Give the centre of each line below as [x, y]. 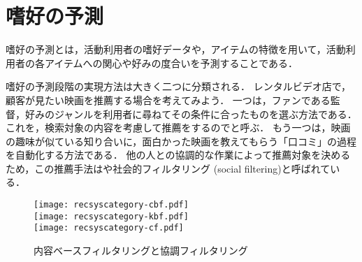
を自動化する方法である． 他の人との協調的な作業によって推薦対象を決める [178, 155]
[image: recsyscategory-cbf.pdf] [111, 205]
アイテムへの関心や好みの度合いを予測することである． [171, 63]
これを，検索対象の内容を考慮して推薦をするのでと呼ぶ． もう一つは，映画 [178, 128]
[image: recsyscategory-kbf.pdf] [111, 216]
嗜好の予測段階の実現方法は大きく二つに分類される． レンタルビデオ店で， [179, 86]
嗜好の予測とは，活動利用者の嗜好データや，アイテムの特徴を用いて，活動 [176, 49]
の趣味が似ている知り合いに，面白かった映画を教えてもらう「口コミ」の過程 [181, 141]
